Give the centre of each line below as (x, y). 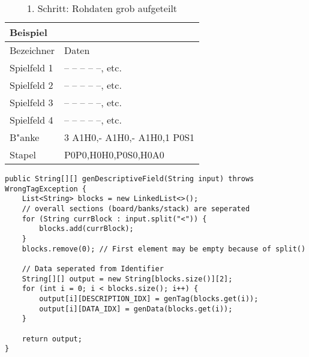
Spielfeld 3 (31, 102)
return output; (52, 339)
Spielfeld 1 (31, 67)
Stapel (23, 154)
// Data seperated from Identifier (93, 268)
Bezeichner (32, 50)
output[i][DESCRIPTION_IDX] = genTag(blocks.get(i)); (149, 298)
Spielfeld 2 (31, 85)
